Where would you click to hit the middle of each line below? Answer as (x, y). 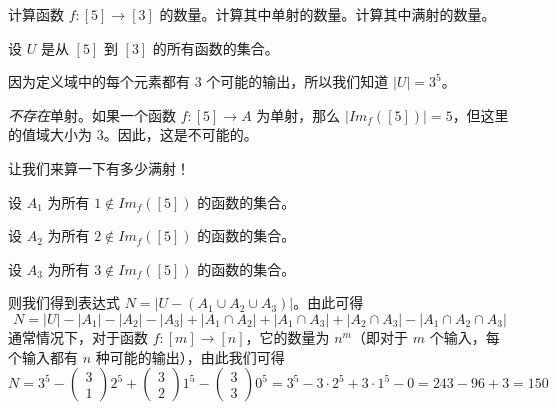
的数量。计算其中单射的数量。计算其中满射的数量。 (327, 14)
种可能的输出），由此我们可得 (190, 356)
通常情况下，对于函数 (78, 336)
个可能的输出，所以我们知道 (297, 81)
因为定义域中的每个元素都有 (99, 81)
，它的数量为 (287, 336)
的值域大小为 (50, 134)
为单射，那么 (298, 114)
